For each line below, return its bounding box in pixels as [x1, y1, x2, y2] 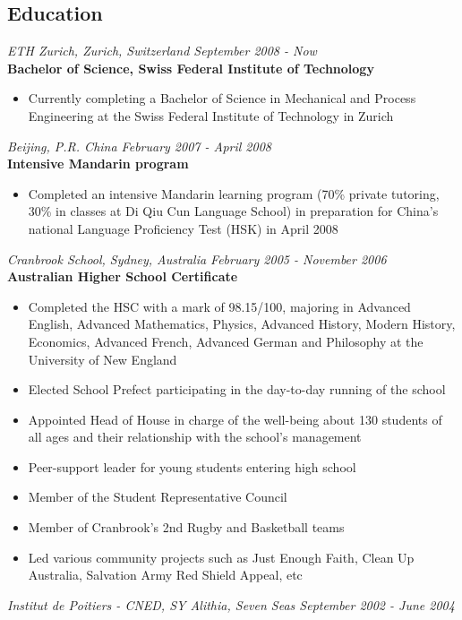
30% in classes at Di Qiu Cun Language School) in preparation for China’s [28, 202, 439, 220]
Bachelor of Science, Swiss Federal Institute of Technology [7, 58, 374, 77]
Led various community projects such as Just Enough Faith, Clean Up [28, 547, 415, 566]
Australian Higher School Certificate [7, 267, 238, 286]
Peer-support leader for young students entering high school [28, 457, 356, 476]
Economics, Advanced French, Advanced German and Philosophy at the [28, 332, 423, 350]
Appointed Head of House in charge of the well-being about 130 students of [28, 409, 442, 428]
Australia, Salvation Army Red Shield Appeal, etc [28, 565, 303, 584]
